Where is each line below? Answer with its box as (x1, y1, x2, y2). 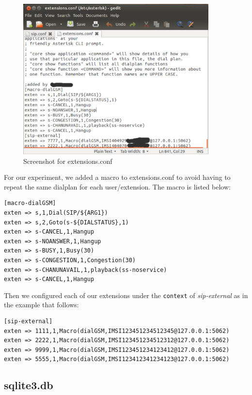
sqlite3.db (4, 378, 53, 393)
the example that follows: (4, 300, 79, 310)
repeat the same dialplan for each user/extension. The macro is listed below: (4, 181, 231, 191)
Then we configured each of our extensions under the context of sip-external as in (4, 290, 248, 300)
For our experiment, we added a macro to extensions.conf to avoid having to (4, 172, 231, 182)
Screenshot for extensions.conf (23, 156, 112, 166)
